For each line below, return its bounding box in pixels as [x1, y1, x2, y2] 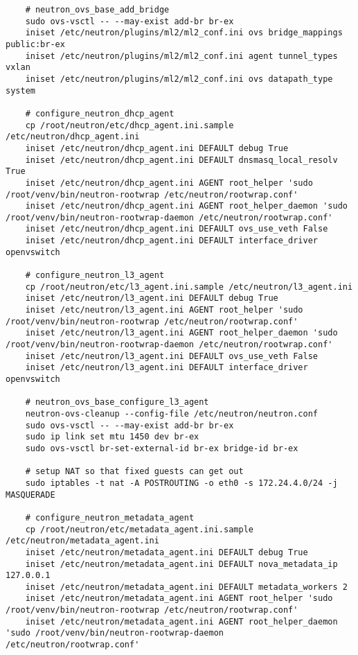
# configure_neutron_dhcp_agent [25, 108, 174, 119]
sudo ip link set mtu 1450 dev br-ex [25, 432, 199, 442]
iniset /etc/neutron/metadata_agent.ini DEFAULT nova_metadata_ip [25, 559, 338, 569]
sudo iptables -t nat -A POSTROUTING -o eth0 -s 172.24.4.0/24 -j [25, 478, 338, 488]
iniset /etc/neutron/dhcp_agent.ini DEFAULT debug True [25, 143, 289, 153]
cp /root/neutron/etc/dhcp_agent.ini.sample [25, 120, 234, 130]
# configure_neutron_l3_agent [25, 270, 165, 281]
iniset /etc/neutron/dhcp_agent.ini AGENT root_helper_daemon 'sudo [25, 201, 348, 211]
